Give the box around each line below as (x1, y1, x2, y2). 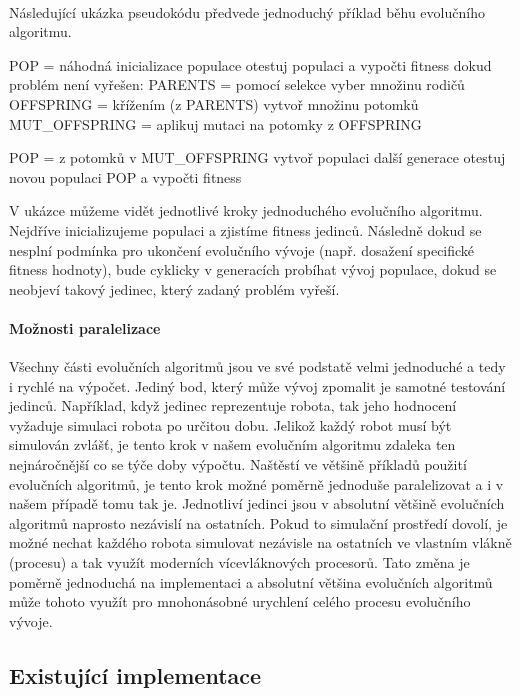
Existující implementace (9, 659, 262, 690)
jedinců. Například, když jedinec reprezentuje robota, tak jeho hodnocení (9, 395, 457, 416)
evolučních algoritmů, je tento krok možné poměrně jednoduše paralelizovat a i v (9, 473, 504, 494)
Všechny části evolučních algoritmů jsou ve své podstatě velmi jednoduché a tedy (9, 356, 506, 377)
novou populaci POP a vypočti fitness (9, 166, 242, 187)
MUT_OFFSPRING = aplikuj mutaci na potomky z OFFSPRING (9, 113, 422, 134)
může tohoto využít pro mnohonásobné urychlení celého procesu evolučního (9, 591, 471, 612)
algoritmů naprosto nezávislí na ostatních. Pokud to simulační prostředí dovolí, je (9, 512, 508, 533)
